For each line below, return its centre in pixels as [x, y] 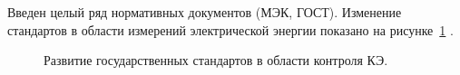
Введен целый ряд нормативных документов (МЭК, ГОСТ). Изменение [205, 12]
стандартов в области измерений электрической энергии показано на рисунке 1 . [230, 29]
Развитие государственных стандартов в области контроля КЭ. [216, 60]
